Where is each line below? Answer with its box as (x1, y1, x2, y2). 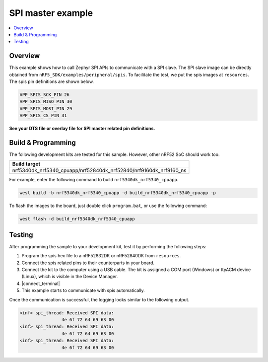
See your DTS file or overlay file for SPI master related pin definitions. (9, 126, 155, 132)
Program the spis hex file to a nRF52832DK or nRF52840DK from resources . (21, 253, 181, 259)
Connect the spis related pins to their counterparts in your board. (21, 260, 155, 266)
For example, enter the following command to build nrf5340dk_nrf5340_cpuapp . (9, 177, 179, 183)
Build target (12, 160, 41, 167)
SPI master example (9, 7, 93, 18)
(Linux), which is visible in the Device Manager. (21, 274, 118, 280)
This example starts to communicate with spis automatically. (21, 288, 145, 293)
